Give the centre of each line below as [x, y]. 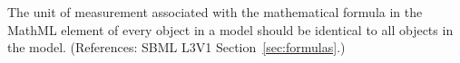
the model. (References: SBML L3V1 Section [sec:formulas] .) [176, 47]
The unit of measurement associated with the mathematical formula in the [215, 12]
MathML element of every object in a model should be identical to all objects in [230, 29]
